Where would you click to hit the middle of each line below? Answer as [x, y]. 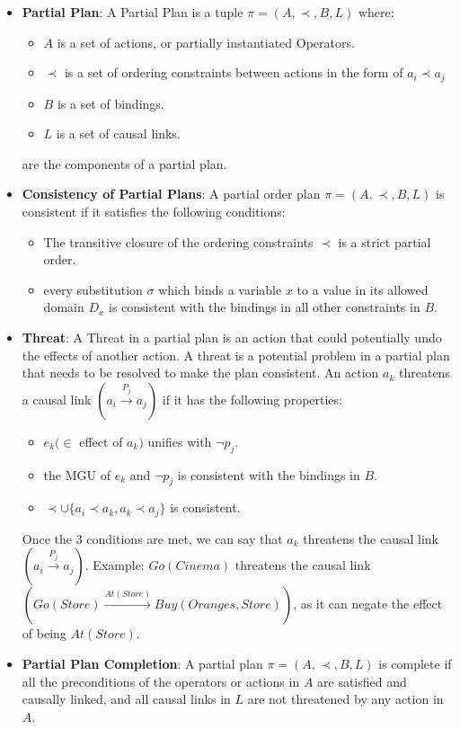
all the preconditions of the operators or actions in [161, 681]
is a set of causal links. [118, 133]
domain [64, 307]
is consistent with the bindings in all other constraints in [265, 307]
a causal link [57, 399]
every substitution [93, 289]
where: [376, 12]
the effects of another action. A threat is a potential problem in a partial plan [236, 355]
